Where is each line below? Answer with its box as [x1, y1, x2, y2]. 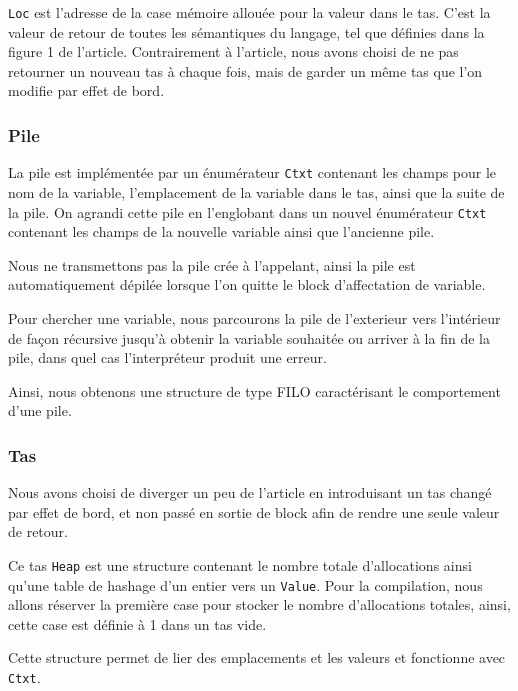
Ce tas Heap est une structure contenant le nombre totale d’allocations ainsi [8, 554, 472, 575]
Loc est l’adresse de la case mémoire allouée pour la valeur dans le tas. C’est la [8, 2, 491, 22]
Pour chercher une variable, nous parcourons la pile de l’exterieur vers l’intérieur [8, 307, 501, 328]
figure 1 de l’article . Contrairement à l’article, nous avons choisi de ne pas [8, 41, 459, 62]
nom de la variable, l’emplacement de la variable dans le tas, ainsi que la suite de [8, 181, 505, 202]
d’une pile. [8, 400, 72, 421]
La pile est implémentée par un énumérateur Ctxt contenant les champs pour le [8, 162, 497, 183]
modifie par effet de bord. [8, 80, 165, 101]
